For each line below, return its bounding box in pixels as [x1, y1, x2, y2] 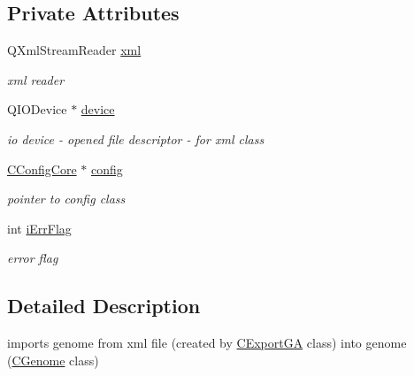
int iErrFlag [7, 219, 72, 237]
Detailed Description [7, 292, 201, 319]
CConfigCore [7, 159, 77, 178]
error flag [7, 249, 58, 267]
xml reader [7, 70, 65, 88]
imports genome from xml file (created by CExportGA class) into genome [7, 334, 407, 352]
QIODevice [7, 100, 67, 119]
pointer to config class [7, 189, 126, 208]
